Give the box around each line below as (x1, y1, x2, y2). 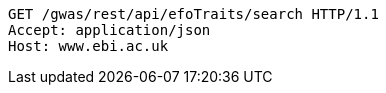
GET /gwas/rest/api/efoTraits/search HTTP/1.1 (8, 6, 379, 22)
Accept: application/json (8, 22, 211, 38)
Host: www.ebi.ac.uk (8, 38, 169, 54)
